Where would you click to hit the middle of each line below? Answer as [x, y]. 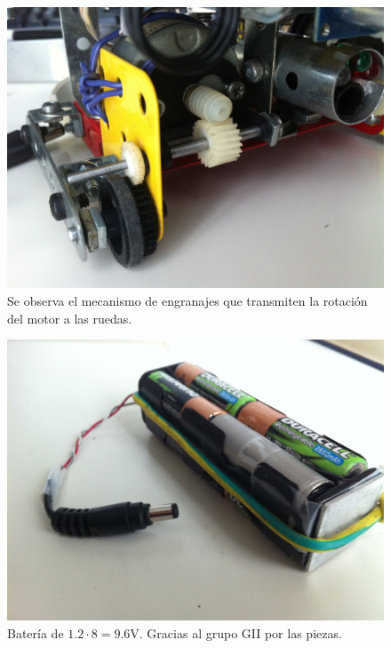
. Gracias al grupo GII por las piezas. [240, 633]
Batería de [36, 633]
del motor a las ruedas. [70, 318]
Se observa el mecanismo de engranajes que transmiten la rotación [188, 300]
